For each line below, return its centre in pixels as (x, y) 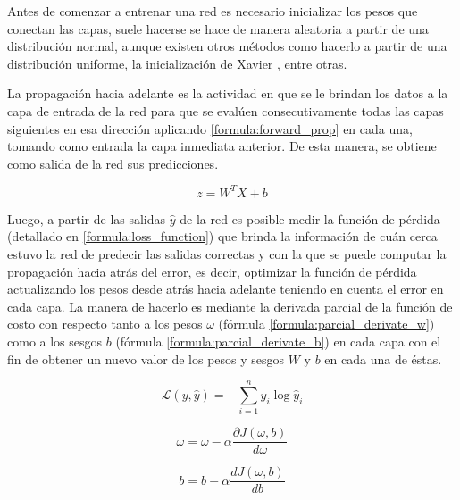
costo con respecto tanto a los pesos (105, 324)
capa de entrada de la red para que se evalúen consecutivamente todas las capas (226, 110)
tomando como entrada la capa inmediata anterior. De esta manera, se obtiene (222, 146)
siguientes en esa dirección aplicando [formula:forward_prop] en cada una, (210, 128)
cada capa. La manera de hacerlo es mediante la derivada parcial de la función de (230, 306)
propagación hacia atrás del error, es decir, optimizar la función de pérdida (212, 271)
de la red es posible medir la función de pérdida (310, 218)
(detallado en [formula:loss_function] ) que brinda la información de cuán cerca (222, 236)
